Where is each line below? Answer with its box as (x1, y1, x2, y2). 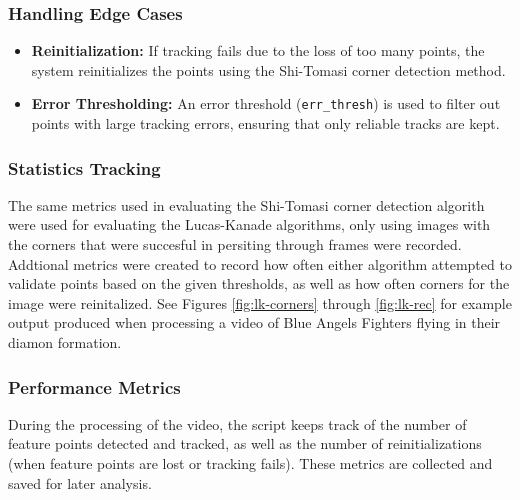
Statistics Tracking (8, 155, 161, 180)
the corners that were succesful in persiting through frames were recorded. (8, 234, 462, 255)
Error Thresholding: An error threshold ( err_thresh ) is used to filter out (31, 93, 501, 114)
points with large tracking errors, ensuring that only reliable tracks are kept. (31, 113, 500, 134)
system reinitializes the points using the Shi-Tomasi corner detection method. (31, 59, 506, 80)
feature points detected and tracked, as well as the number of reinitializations (8, 433, 482, 454)
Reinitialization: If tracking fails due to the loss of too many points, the (31, 40, 485, 61)
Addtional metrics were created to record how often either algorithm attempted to (8, 253, 512, 274)
